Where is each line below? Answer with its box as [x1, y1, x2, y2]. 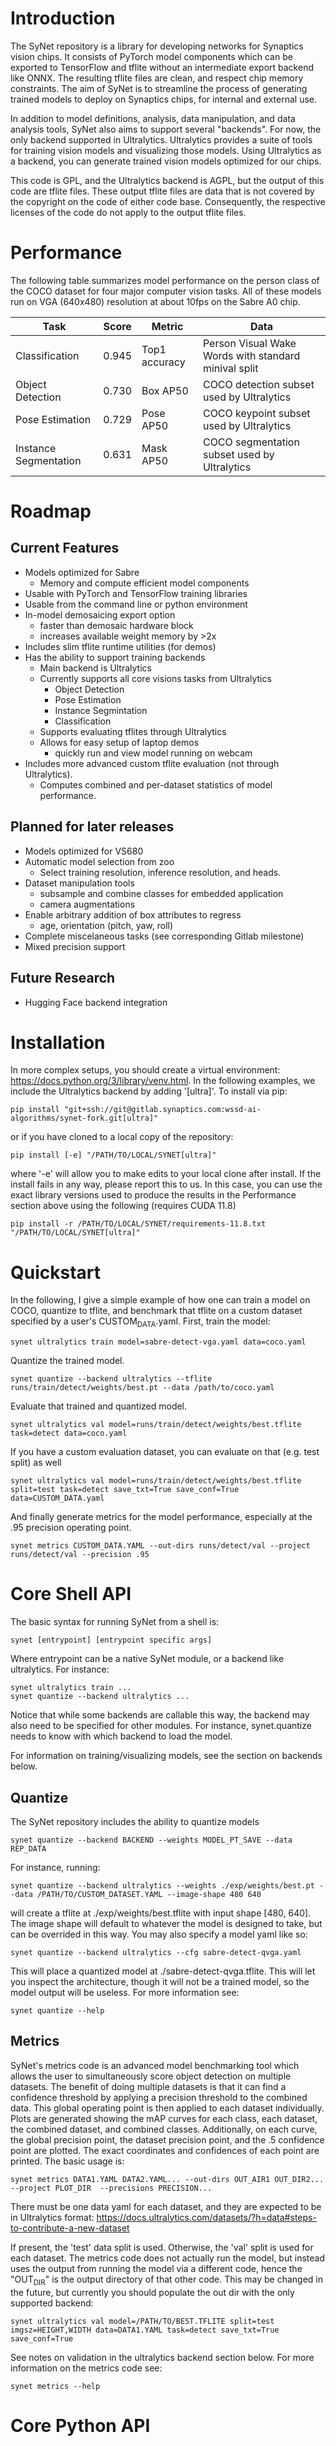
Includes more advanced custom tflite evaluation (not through [24, 757, 280, 769]
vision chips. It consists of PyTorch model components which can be [10, 50, 293, 62]
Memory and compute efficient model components [39, 577, 250, 589]
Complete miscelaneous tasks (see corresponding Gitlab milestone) [24, 930, 305, 942]
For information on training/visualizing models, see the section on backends [10, 1750, 323, 1762]
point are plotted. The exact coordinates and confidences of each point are [10, 2144, 320, 2156]
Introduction [10, 7, 116, 30]
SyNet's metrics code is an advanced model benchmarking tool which [10, 2059, 300, 2071]
